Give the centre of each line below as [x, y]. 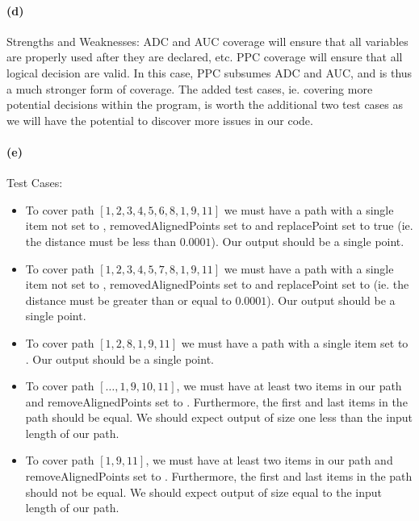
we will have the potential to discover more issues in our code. [160, 120]
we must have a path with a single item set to [295, 342]
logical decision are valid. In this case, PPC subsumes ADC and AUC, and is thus [209, 72]
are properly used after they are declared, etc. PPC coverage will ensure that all [205, 57]
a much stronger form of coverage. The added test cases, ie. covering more [190, 88]
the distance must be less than [101, 241]
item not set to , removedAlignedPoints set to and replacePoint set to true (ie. [219, 225]
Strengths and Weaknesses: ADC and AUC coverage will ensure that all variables [207, 41]
